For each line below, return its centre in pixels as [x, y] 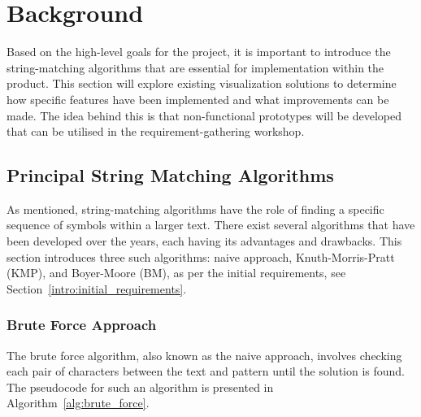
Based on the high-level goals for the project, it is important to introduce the [199, 52]
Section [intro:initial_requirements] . [97, 288]
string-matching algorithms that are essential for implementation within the [195, 67]
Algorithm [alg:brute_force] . [78, 403]
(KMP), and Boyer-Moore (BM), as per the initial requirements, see [176, 273]
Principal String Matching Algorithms [170, 175]
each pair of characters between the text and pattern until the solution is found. [206, 371]
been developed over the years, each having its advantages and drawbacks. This [204, 241]
